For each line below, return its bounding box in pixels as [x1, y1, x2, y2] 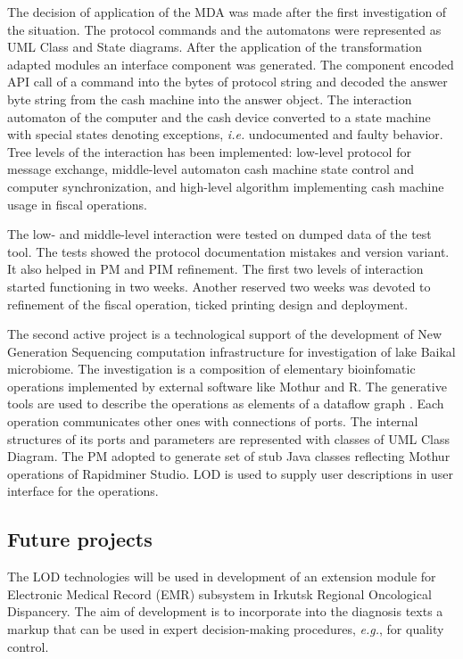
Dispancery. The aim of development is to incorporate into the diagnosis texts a [7, 602, 443, 621]
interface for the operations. [7, 482, 159, 500]
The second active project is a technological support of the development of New [7, 325, 442, 343]
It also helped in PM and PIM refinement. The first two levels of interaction [7, 259, 424, 278]
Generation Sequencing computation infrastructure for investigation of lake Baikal [7, 342, 456, 360]
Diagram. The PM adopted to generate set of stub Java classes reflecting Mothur [7, 447, 451, 465]
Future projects [7, 525, 153, 553]
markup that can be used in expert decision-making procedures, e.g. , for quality [7, 620, 444, 638]
